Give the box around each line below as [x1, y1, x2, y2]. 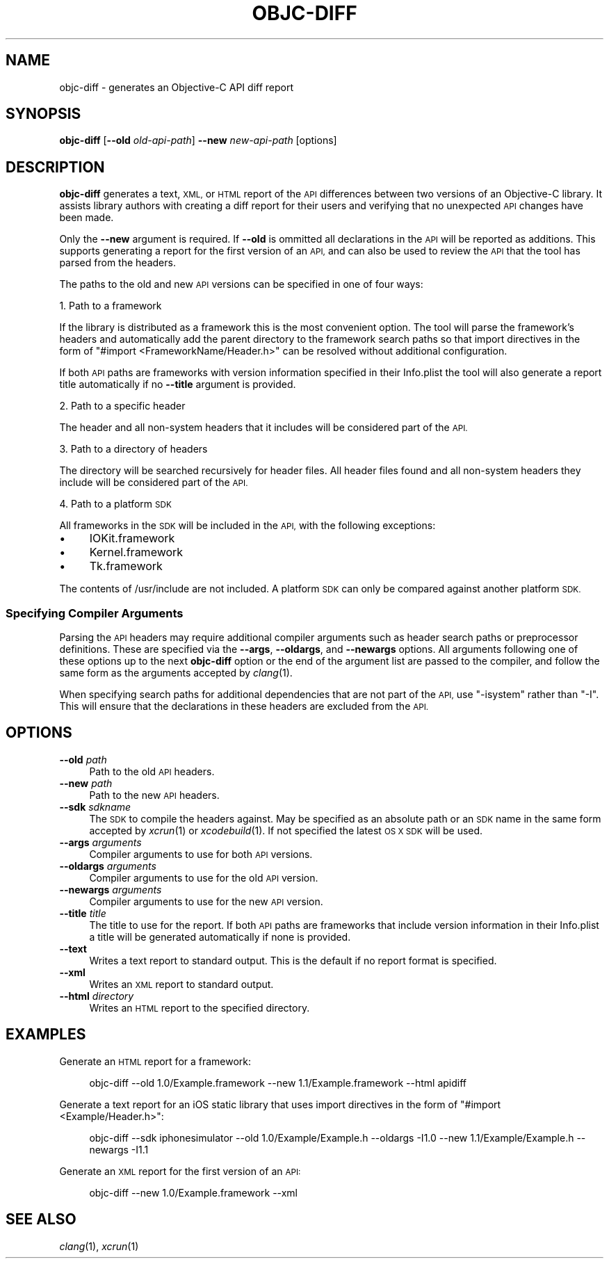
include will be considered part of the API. [59, 476, 248, 489]
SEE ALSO [6, 1210, 76, 1229]
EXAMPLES [6, 1026, 86, 1044]
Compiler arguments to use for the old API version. [89, 871, 318, 884]
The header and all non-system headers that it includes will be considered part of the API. [59, 421, 468, 434]
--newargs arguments [59, 883, 162, 896]
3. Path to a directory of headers [59, 443, 208, 455]
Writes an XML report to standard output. [89, 978, 274, 990]
